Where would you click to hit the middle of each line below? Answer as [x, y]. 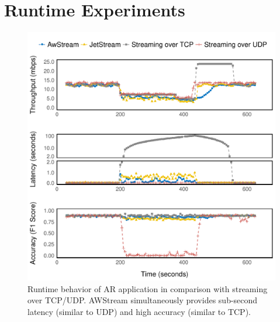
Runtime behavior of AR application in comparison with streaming [148, 288]
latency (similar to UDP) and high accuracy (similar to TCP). [139, 311]
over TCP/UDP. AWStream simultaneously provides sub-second [143, 300]
